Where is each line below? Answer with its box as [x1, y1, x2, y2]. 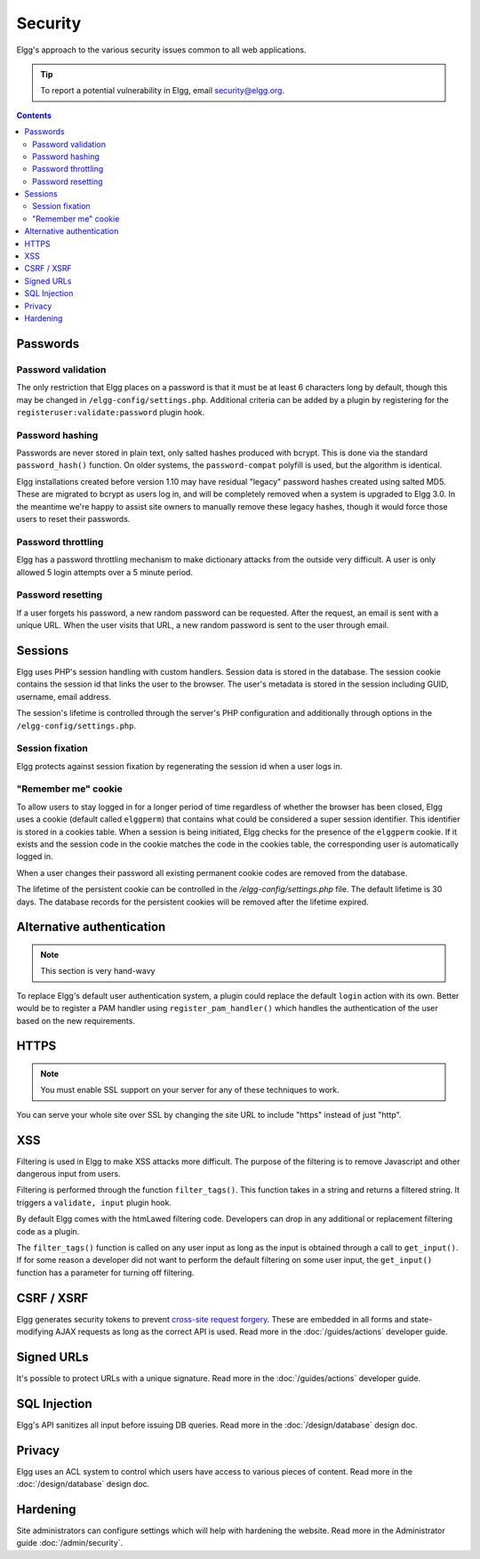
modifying [16, 1326, 53, 1338]
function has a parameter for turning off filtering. [16, 1267, 195, 1278]
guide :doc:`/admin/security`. [16, 1538, 124, 1548]
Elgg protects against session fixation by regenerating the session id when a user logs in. [16, 760, 343, 771]
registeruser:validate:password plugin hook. [16, 406, 205, 417]
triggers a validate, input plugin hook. [16, 1197, 172, 1208]
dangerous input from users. [16, 1169, 121, 1178]
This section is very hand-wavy [40, 966, 156, 976]
